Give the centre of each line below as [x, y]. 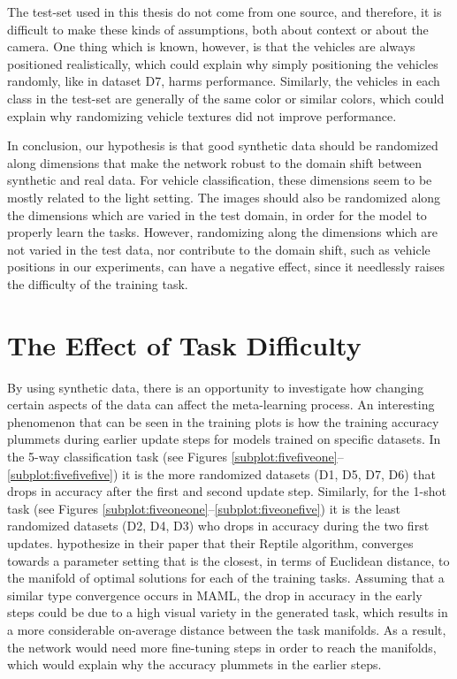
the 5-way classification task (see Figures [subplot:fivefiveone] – [175, 456]
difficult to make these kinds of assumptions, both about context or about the [218, 29]
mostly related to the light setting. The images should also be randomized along [224, 197]
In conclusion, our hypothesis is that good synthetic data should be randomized [223, 145]
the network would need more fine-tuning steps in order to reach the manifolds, [222, 647]
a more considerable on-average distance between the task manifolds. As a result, [227, 629]
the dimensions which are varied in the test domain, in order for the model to [217, 214]
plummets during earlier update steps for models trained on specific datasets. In [224, 439]
